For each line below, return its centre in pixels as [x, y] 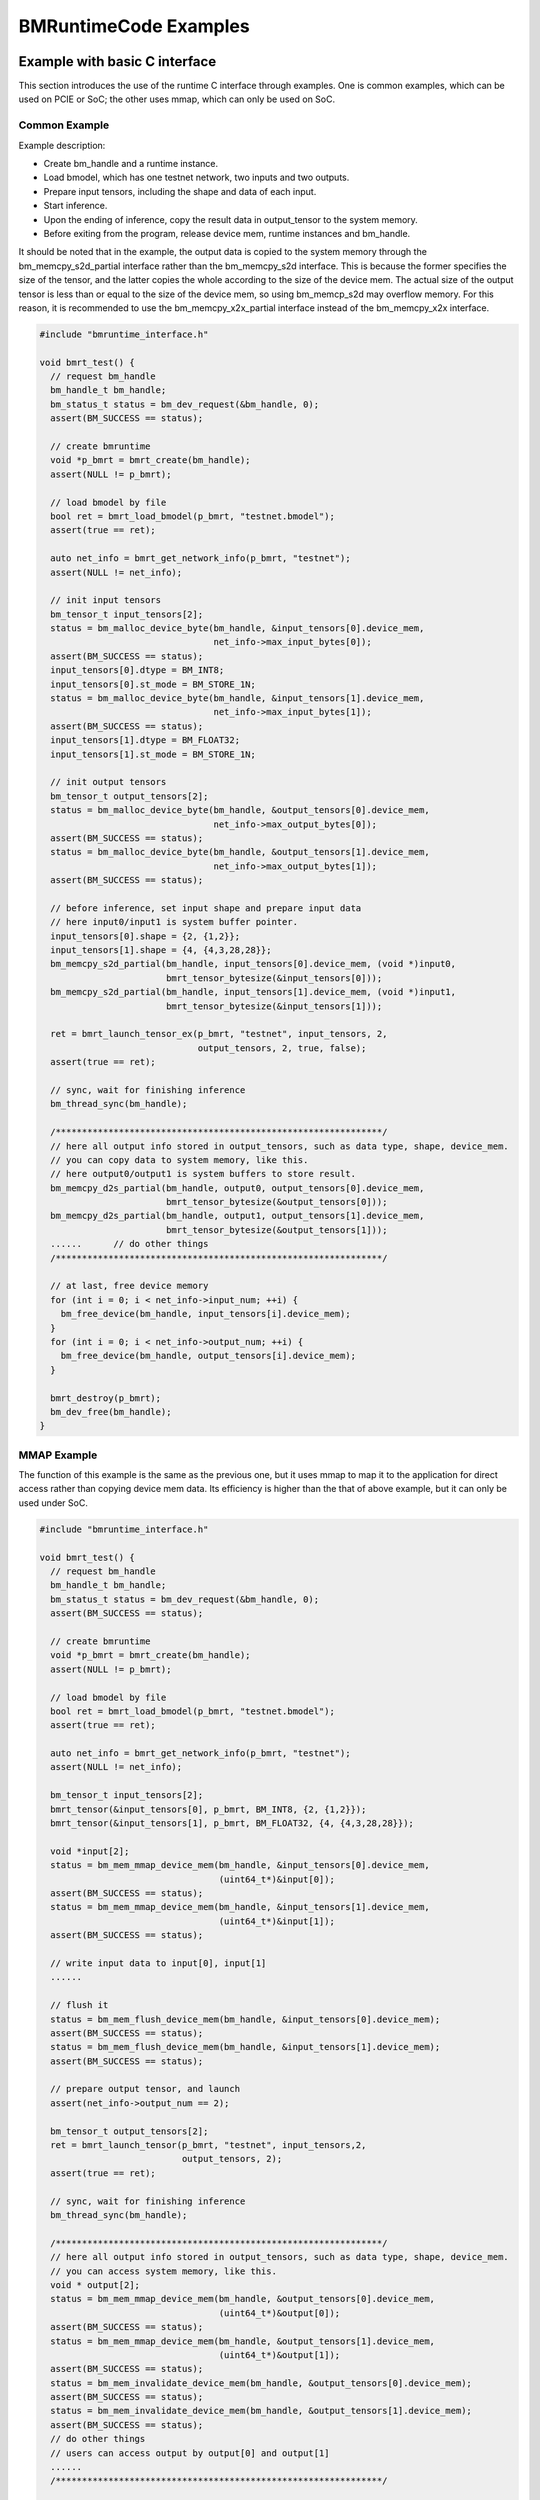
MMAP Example [58, 1455]
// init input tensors [106, 600]
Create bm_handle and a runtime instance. [131, 163]
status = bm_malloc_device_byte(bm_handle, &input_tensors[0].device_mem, [237, 628]
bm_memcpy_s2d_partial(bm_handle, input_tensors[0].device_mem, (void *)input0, [253, 964]
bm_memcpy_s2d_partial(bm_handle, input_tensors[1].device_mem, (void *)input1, [253, 992]
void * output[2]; [95, 2284]
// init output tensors [108, 782]
